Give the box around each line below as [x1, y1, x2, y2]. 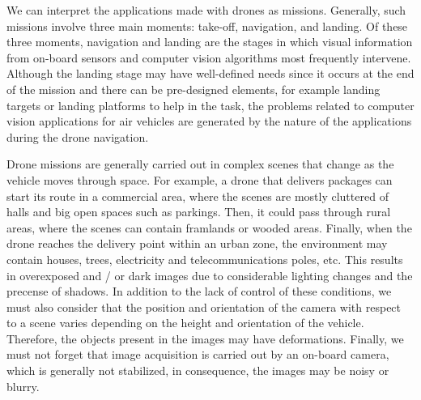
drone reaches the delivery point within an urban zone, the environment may [6, 235, 388, 252]
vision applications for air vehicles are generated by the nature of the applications [6, 113, 412, 130]
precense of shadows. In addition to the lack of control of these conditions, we [6, 283, 392, 300]
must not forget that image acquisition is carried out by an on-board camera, [6, 346, 389, 363]
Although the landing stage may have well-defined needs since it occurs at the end [6, 65, 415, 82]
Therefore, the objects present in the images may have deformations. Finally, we [6, 330, 404, 347]
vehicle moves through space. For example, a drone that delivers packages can [6, 171, 393, 188]
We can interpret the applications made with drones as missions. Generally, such [6, 2, 406, 18]
